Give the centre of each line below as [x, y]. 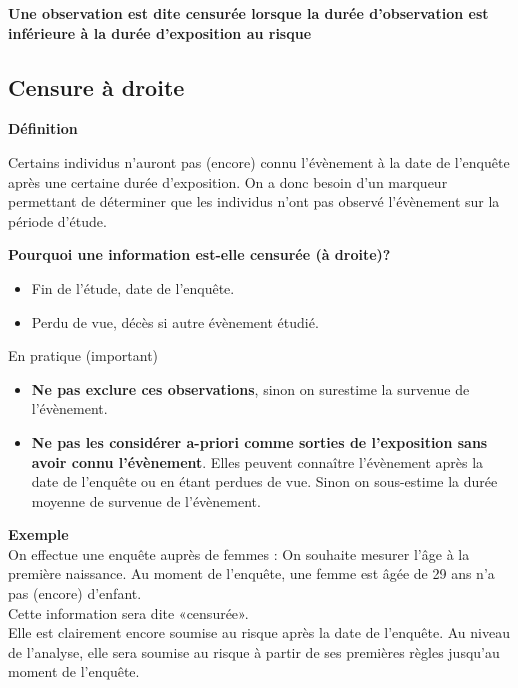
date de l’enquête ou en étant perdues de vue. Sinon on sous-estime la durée [264, 481]
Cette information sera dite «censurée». [128, 612]
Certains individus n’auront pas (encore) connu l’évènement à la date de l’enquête [259, 161]
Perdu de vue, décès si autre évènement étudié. [175, 321]
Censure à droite [96, 86]
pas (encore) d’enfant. [75, 593]
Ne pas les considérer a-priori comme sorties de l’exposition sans [259, 441]
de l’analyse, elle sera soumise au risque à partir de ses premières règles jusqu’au [254, 651]
